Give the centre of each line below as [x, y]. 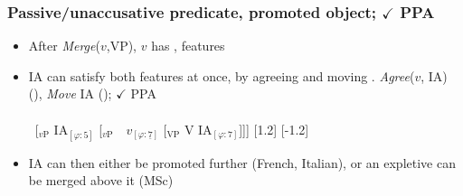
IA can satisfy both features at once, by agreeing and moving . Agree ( [222, 75]
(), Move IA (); [70, 93]
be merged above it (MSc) [101, 180]
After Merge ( [64, 46]
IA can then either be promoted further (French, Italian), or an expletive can [242, 162]
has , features [188, 46]
